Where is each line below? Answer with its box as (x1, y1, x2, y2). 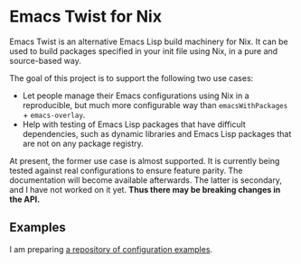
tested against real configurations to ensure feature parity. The (9, 165, 243, 176)
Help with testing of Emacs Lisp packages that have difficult (22, 119, 246, 130)
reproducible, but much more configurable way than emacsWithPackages (22, 99, 288, 110)
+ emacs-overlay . (22, 109, 86, 120)
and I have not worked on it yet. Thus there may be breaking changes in (9, 184, 281, 195)
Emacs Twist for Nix (9, 6, 163, 27)
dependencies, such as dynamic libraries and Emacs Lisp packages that (22, 128, 292, 139)
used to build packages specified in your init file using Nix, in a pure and (9, 45, 278, 56)
